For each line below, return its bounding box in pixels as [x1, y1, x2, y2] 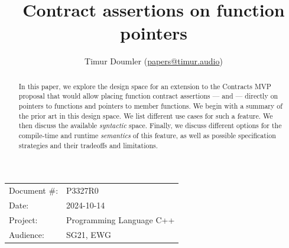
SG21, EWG [66, 228, 111, 240]
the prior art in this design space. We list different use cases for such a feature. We [18, 110, 273, 120]
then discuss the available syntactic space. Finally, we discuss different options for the [18, 120, 282, 130]
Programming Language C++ [66, 213, 175, 226]
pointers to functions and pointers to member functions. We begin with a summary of [18, 101, 282, 111]
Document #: [9, 184, 59, 197]
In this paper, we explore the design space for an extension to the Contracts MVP [18, 81, 271, 91]
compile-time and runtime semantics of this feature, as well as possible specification [18, 130, 276, 140]
